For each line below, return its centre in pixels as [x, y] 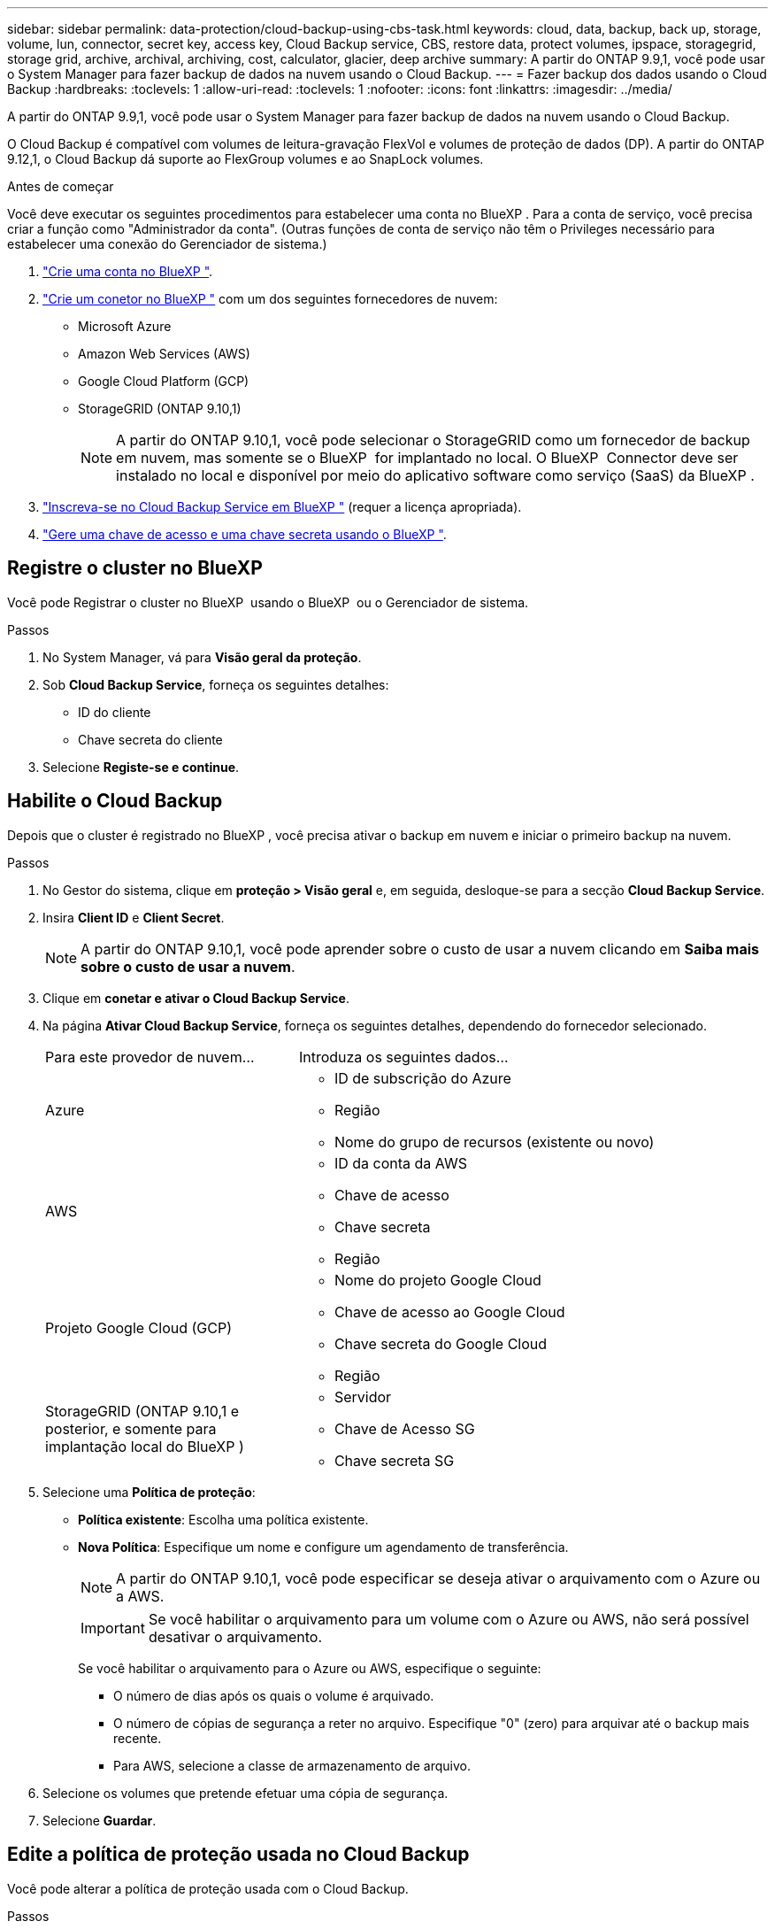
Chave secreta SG [394, 1460]
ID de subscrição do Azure [422, 1078]
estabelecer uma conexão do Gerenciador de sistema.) [167, 244]
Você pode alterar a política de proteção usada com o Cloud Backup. [208, 1888]
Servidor [363, 1397]
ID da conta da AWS [400, 1163]
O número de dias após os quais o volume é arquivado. [274, 1695]
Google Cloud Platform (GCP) [164, 381]
